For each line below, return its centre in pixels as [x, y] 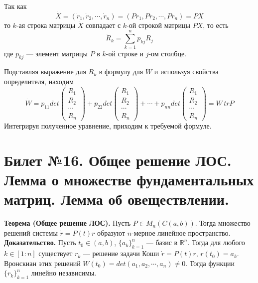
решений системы [31, 232]
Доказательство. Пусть [40, 242]
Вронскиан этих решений [42, 263]
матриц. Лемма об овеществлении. [117, 199]
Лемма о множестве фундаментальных [129, 180]
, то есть [216, 25]
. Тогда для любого [216, 242]
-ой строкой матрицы [158, 25]
